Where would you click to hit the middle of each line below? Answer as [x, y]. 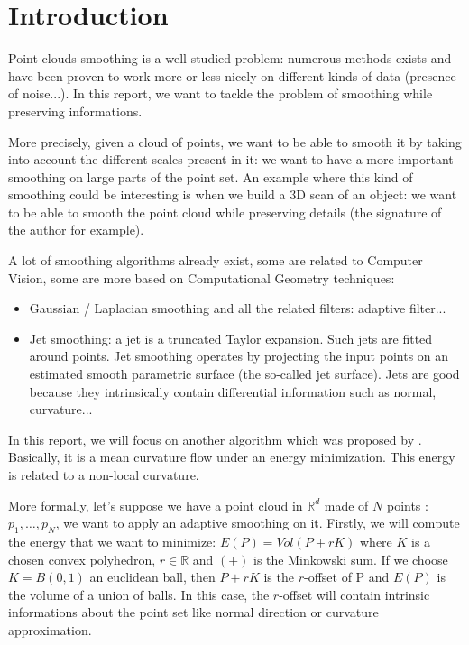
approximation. [50, 629]
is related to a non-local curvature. [104, 475]
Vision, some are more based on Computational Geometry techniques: [202, 277]
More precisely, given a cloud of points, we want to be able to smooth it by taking [235, 141]
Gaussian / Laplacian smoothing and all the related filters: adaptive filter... [238, 308]
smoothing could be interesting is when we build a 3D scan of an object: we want [233, 194]
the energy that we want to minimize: [112, 541]
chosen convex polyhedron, [82, 559]
